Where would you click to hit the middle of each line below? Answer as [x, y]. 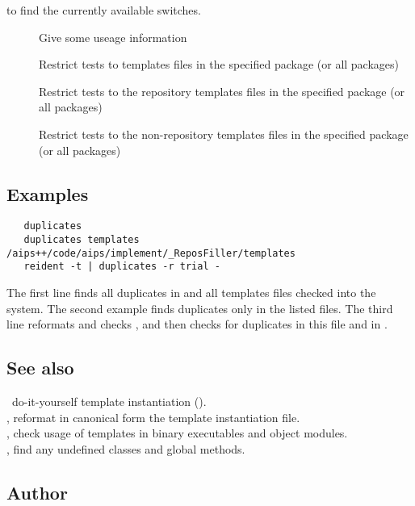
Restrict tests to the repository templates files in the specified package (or [222, 91]
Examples [48, 193]
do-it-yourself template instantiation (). [109, 401]
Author [37, 492]
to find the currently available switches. [104, 10]
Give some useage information [113, 37]
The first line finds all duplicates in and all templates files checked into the [191, 292]
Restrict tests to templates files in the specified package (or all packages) [219, 64]
